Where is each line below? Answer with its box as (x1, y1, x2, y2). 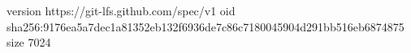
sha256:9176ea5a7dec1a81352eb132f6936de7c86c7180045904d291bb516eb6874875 (6, 18, 405, 35)
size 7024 (6, 34, 51, 51)
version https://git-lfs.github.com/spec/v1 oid (6, 2, 236, 18)
